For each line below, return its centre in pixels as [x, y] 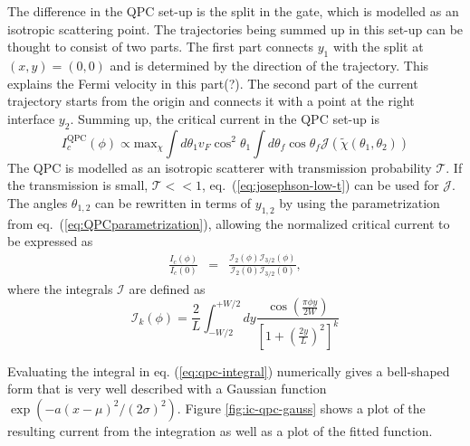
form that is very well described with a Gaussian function [167, 389]
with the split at [378, 47]
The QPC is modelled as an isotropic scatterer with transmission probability [220, 167]
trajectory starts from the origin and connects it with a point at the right [211, 101]
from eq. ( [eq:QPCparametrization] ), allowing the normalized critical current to [229, 223]
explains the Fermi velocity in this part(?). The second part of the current [213, 83]
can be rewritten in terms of [173, 202]
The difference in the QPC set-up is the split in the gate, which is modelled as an [233, 11]
